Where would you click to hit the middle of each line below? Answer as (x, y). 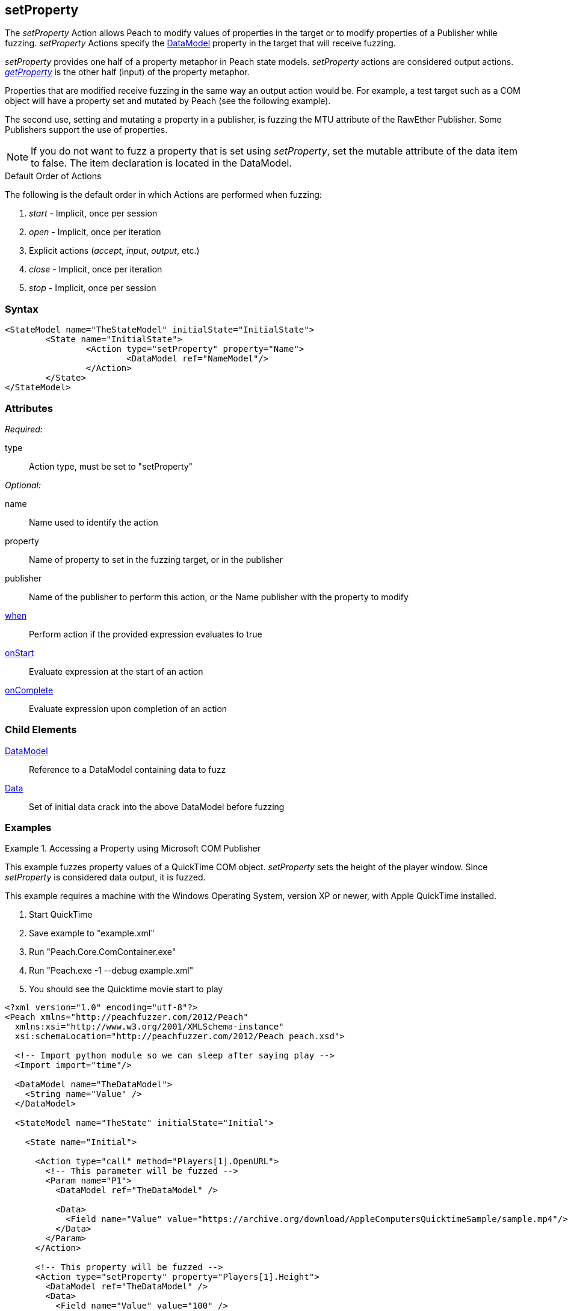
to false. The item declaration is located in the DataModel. (161, 163)
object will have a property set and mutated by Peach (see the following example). (168, 101)
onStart (20, 652)
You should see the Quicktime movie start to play (126, 989)
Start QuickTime (61, 915)
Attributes (29, 408)
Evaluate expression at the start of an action (116, 671)
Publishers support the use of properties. (86, 130)
